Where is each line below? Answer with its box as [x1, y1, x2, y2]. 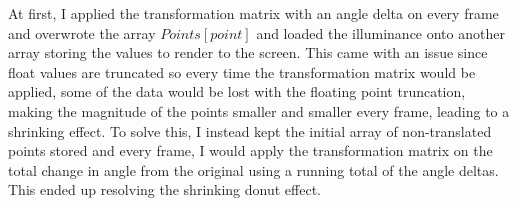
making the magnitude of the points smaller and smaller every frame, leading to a [8, 100, 510, 121]
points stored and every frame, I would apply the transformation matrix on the [8, 140, 493, 161]
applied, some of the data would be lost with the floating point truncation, [8, 81, 466, 102]
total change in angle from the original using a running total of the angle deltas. [8, 159, 499, 180]
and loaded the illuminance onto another [256, 22, 505, 43]
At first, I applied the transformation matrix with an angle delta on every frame [8, 3, 499, 23]
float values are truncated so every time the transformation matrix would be [8, 61, 476, 82]
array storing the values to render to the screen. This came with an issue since [8, 42, 488, 63]
